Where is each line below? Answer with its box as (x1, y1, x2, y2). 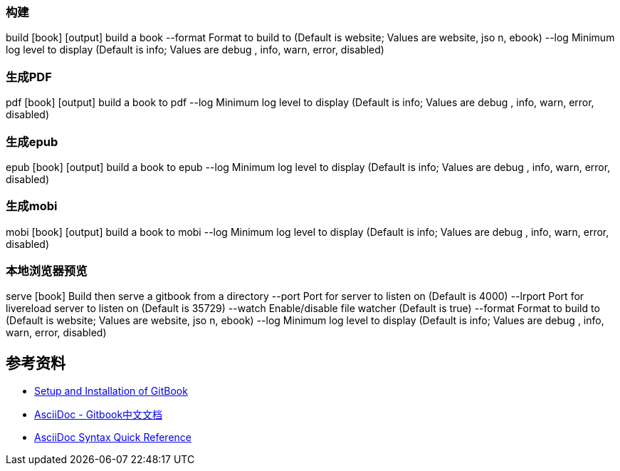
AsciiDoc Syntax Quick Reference (34, 431, 191, 444)
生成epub (6, 134, 58, 149)
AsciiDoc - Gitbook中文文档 (34, 408, 163, 421)
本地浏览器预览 (6, 264, 88, 278)
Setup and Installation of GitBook (34, 385, 188, 398)
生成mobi (6, 199, 58, 214)
